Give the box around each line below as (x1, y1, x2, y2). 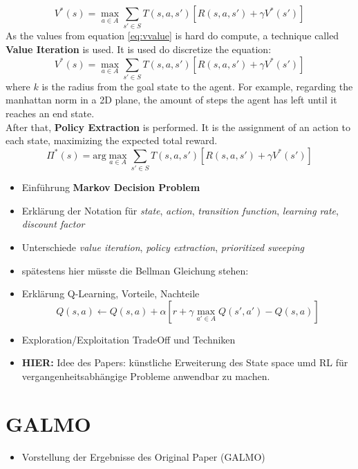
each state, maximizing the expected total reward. (6, 133, 218, 148)
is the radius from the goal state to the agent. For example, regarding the (41, 79, 353, 93)
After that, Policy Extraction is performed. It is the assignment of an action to (6, 119, 350, 134)
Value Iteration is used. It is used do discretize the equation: (6, 41, 272, 56)
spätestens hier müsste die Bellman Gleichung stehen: (21, 263, 249, 277)
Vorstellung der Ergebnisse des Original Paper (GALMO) (21, 449, 265, 463)
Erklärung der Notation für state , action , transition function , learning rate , (21, 203, 339, 217)
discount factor (21, 217, 85, 231)
